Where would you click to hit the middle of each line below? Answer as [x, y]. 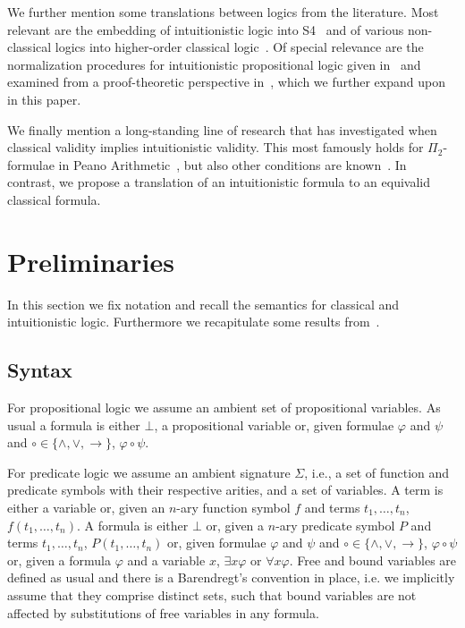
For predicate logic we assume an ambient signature [149, 472]
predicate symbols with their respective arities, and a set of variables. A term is [225, 490]
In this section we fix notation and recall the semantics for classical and [203, 304]
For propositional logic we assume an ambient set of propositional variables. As [224, 407]
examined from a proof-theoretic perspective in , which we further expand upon [226, 82]
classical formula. [54, 199]
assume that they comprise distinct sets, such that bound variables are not [212, 594]
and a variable [166, 560]
